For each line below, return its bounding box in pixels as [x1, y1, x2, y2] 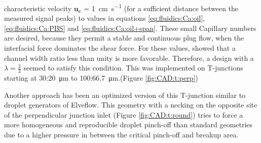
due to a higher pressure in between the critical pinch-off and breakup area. [4, 129, 239, 140]
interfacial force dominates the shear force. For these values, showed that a [4, 43, 236, 53]
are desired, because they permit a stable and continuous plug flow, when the [4, 32, 244, 43]
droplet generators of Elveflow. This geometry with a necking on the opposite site [4, 99, 257, 110]
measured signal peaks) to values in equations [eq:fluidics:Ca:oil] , [4, 13, 205, 23]
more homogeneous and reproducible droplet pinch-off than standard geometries [4, 119, 253, 130]
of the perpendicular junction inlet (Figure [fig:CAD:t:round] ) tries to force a [4, 109, 243, 120]
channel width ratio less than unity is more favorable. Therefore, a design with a [4, 52, 254, 63]
